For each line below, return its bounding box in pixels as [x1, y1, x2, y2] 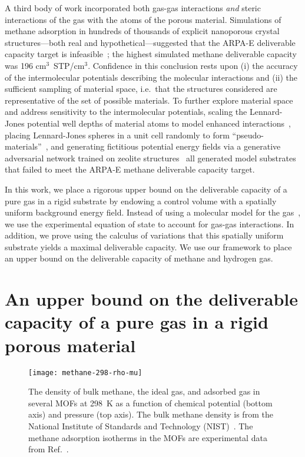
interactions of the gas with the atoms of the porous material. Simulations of [5, 13, 281, 25]
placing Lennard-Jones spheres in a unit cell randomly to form [5, 128, 230, 141]
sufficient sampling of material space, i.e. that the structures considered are [5, 82, 277, 95]
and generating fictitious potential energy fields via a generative [51, 140, 281, 153]
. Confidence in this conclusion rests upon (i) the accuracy [88, 59, 298, 71]
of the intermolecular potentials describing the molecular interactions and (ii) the [5, 71, 298, 83]
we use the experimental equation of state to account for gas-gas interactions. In [5, 217, 294, 230]
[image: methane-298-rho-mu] [28, 368, 142, 377]
